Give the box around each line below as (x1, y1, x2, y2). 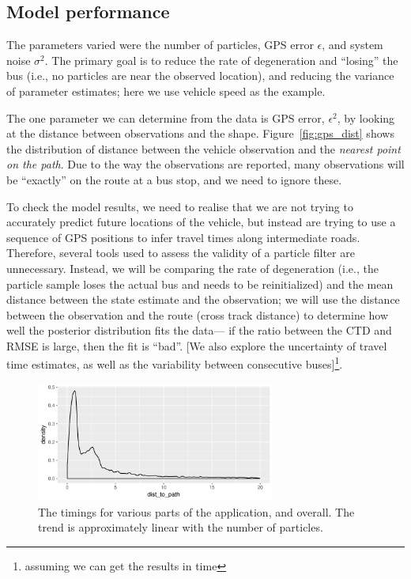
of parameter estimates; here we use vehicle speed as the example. (6, 82, 326, 99)
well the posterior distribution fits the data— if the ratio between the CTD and (6, 322, 392, 339)
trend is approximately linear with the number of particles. (38, 519, 323, 535)
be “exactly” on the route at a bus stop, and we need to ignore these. (6, 171, 342, 187)
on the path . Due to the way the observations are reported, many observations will (6, 156, 405, 172)
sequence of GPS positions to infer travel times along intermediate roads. (6, 229, 360, 245)
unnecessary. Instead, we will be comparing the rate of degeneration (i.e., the (6, 259, 379, 276)
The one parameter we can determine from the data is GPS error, (6, 109, 325, 126)
